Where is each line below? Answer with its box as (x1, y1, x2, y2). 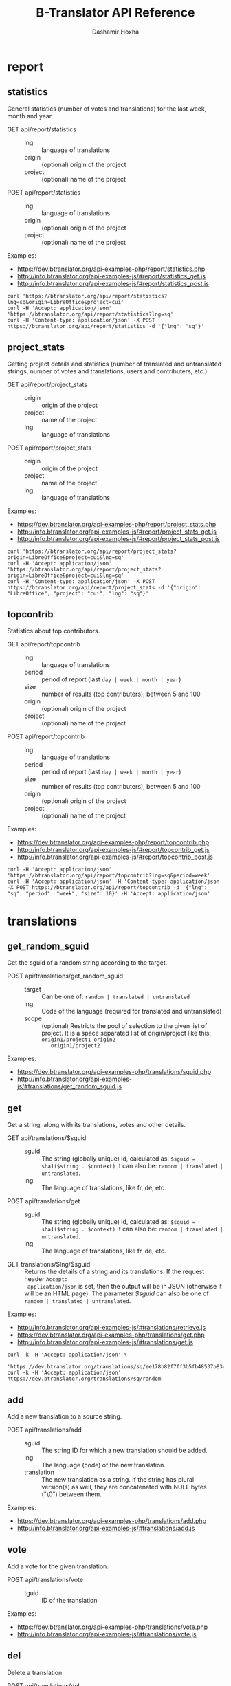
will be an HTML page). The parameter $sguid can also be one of (24, 1289, 210, 1298)
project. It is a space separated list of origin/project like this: (41, 1029, 212, 1038)
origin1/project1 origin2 (41, 1036, 115, 1043)
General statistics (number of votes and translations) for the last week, (7, 105, 207, 113)
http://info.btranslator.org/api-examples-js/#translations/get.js (16, 1338, 194, 1346)
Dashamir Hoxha (91, 28, 140, 36)
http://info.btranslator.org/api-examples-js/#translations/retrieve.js (16, 1324, 206, 1332)
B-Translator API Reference (36, 5, 195, 21)
